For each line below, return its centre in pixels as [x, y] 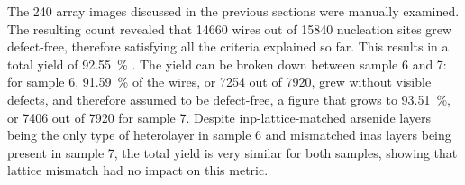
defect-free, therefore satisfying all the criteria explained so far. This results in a [228, 46]
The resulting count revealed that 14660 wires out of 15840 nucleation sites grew [230, 28]
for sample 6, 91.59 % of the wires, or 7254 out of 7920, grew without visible [219, 82]
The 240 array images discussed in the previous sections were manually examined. [233, 11]
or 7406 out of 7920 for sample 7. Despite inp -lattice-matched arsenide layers [219, 117]
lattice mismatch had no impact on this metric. [138, 170]
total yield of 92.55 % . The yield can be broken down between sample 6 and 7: [227, 64]
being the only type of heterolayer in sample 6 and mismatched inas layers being [229, 135]
